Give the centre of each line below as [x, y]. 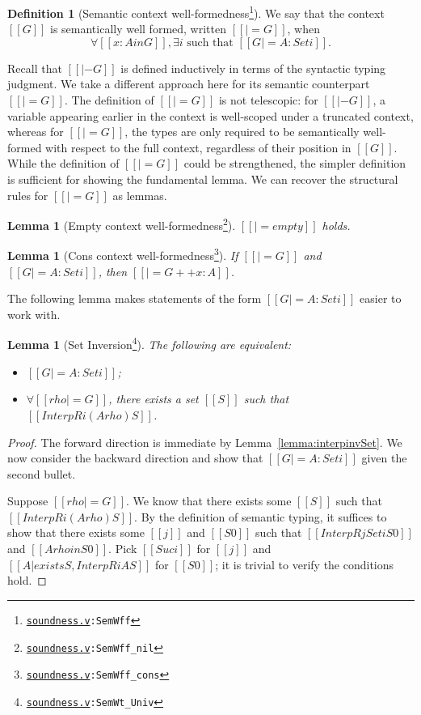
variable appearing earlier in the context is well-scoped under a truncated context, [210, 115]
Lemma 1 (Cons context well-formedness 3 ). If [123, 254]
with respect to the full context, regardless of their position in [198, 147]
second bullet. [42, 473]
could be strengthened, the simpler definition [295, 163]
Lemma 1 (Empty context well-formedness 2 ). [122, 224]
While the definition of [63, 163]
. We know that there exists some [209, 501]
